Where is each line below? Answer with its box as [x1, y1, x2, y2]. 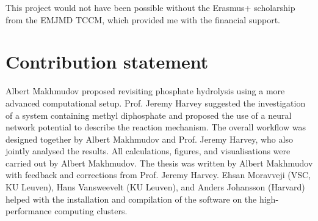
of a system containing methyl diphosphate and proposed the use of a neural [5, 108, 292, 121]
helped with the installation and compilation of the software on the [5, 192, 257, 205]
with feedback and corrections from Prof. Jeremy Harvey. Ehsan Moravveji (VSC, [5, 168, 311, 181]
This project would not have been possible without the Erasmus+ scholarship [5, 1, 295, 13]
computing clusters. [54, 204, 128, 217]
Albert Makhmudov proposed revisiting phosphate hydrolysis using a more [5, 84, 285, 97]
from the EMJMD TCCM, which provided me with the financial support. [5, 13, 280, 26]
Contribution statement [5, 49, 209, 74]
